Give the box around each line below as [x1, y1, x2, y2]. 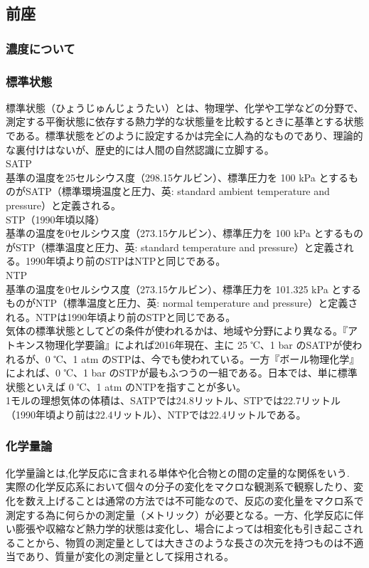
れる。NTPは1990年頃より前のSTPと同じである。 [6, 309, 236, 324]
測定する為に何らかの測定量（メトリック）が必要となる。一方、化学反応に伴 [6, 507, 364, 522]
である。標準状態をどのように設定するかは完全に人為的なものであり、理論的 [6, 128, 363, 143]
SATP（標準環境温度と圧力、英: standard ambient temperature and [25, 184, 330, 199]
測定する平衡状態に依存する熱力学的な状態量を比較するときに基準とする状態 [6, 114, 364, 129]
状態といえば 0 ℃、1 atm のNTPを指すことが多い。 [6, 379, 247, 394]
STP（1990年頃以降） [6, 211, 105, 226]
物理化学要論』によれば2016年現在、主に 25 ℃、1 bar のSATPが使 [45, 337, 353, 352]
